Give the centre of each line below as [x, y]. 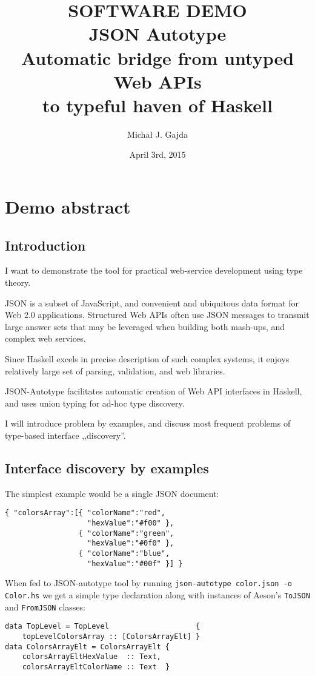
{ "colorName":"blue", [124, 553]
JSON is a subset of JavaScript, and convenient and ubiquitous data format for [152, 303]
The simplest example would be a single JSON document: [112, 493]
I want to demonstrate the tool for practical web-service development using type [154, 270]
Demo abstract [68, 207]
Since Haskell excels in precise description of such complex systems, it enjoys [147, 359]
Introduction [45, 245]
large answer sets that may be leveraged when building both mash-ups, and [145, 326]
